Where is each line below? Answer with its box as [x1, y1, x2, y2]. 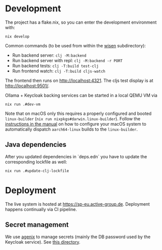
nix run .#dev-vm [5, 102, 41, 107]
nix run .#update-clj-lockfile [5, 168, 69, 173]
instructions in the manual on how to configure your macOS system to [5, 121, 146, 127]
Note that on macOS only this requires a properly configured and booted [5, 110, 152, 116]
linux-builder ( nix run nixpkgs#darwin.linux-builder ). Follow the [5, 115, 141, 121]
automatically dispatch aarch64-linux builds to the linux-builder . [5, 126, 138, 132]
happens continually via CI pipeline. [5, 206, 77, 212]
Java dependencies [5, 141, 67, 149]
